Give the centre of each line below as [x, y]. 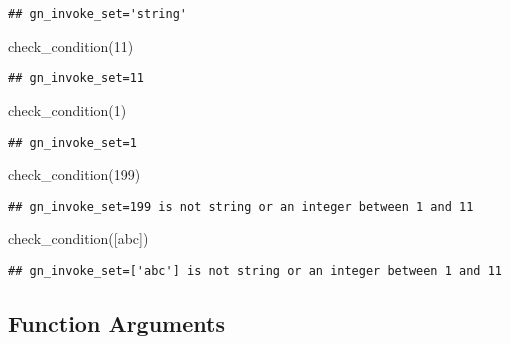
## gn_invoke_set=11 [76, 78]
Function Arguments [116, 323]
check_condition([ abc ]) [78, 238]
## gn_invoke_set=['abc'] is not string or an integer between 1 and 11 [255, 271]
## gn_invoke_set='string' [97, 14]
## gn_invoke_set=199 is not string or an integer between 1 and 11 [241, 206]
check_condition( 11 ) [71, 45]
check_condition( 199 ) [74, 174]
